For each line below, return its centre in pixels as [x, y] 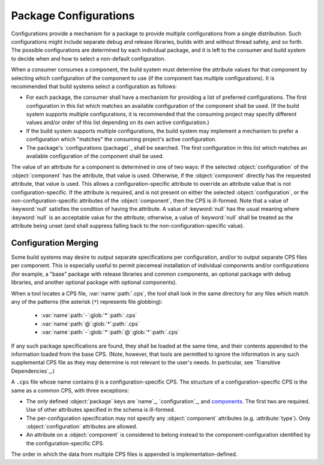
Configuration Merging [55, 243]
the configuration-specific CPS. [65, 443]
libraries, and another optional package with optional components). [94, 282]
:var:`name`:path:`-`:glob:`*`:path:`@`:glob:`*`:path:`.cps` [110, 332]
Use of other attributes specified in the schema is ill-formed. [100, 410]
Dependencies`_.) [33, 371]
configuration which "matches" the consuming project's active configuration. [121, 139]
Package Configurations [73, 16]
